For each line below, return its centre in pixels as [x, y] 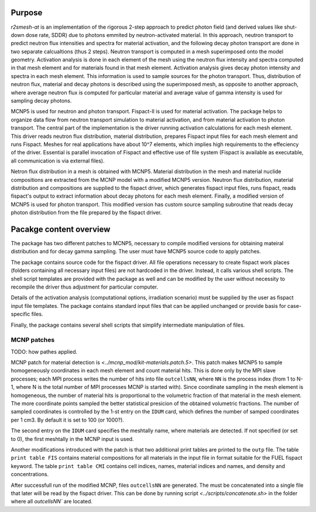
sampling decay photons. [41, 101]
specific [20, 314]
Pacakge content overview [61, 229]
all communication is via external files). [58, 161]
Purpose [27, 13]
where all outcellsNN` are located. [52, 501]
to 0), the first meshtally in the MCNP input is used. [72, 439]
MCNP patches [33, 340]
